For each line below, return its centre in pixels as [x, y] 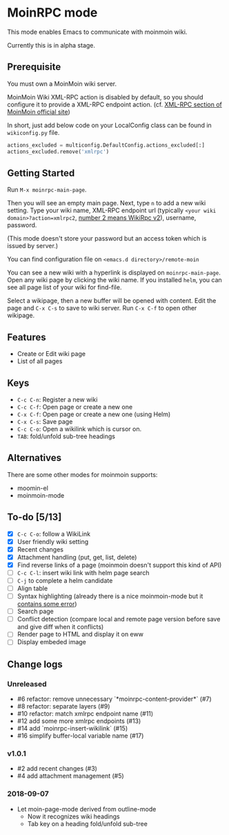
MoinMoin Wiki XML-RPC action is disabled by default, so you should [105, 97]
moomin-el [32, 488]
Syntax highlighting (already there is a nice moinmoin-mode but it [110, 597]
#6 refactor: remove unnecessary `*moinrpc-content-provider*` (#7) [114, 699]
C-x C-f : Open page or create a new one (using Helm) [94, 414]
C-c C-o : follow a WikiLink [54, 534]
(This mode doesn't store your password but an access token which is [107, 238]
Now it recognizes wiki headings [73, 816]
